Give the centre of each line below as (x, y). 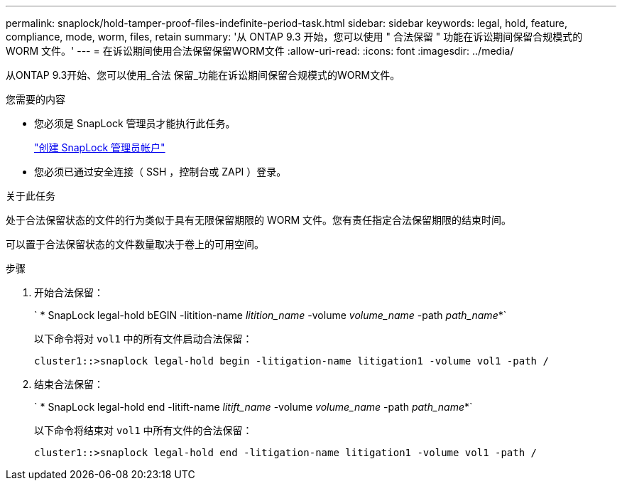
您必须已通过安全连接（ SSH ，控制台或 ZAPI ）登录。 (160, 172)
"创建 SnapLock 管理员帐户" (100, 147)
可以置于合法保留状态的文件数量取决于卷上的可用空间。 (135, 244)
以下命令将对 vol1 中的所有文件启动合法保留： (143, 339)
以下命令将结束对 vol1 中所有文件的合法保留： (143, 430)
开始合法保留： (69, 292)
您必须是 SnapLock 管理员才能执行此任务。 (135, 123)
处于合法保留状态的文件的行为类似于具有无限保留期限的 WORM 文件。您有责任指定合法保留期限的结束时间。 (259, 220)
